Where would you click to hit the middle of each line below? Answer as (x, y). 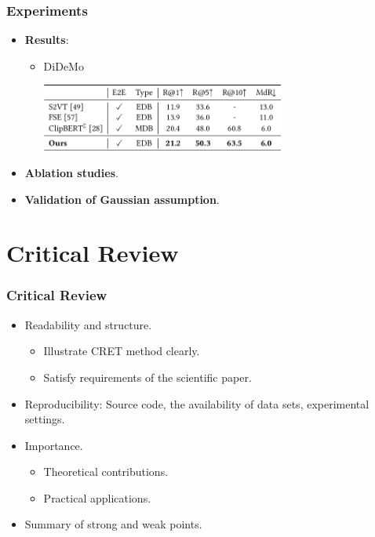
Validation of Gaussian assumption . (122, 199)
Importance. (54, 445)
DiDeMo (64, 65)
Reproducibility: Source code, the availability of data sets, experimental (197, 403)
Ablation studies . (71, 172)
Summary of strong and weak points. (113, 524)
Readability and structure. (88, 324)
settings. (45, 419)
